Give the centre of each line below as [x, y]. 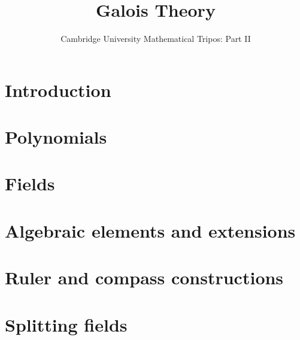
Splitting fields [66, 324]
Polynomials [56, 137]
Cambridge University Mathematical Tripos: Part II [156, 39]
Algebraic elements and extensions [150, 230]
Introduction [58, 89]
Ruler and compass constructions [144, 277]
